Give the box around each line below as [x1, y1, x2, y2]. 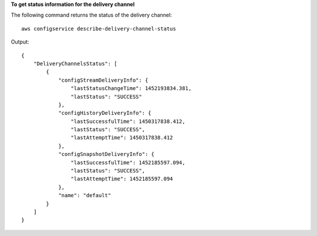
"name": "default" [58, 192, 112, 199]
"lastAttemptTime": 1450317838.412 [70, 134, 173, 141]
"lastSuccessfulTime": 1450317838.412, [70, 118, 186, 125]
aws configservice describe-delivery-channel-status [21, 25, 176, 32]
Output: [11, 38, 29, 45]
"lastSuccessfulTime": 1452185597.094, [70, 159, 186, 166]
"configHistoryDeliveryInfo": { [58, 109, 152, 117]
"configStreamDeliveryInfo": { [58, 77, 149, 84]
